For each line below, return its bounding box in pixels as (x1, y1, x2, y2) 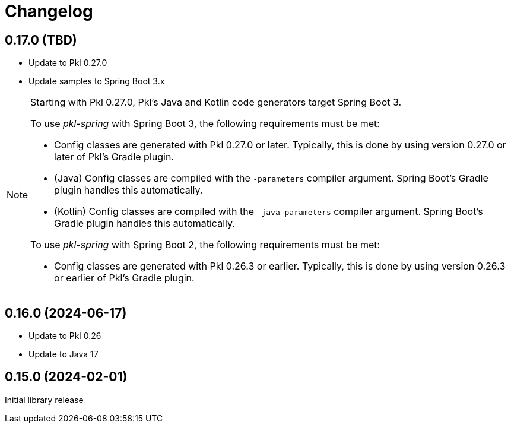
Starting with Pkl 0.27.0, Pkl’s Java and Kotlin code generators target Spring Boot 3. (30, 96, 402, 109)
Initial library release (5, 394, 84, 405)
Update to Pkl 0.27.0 (28, 58, 107, 68)
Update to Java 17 (28, 349, 99, 360)
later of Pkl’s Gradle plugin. (54, 151, 174, 163)
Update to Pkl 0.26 (28, 331, 101, 341)
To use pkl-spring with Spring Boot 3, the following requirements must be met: (30, 118, 380, 130)
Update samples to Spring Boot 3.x (28, 76, 165, 87)
